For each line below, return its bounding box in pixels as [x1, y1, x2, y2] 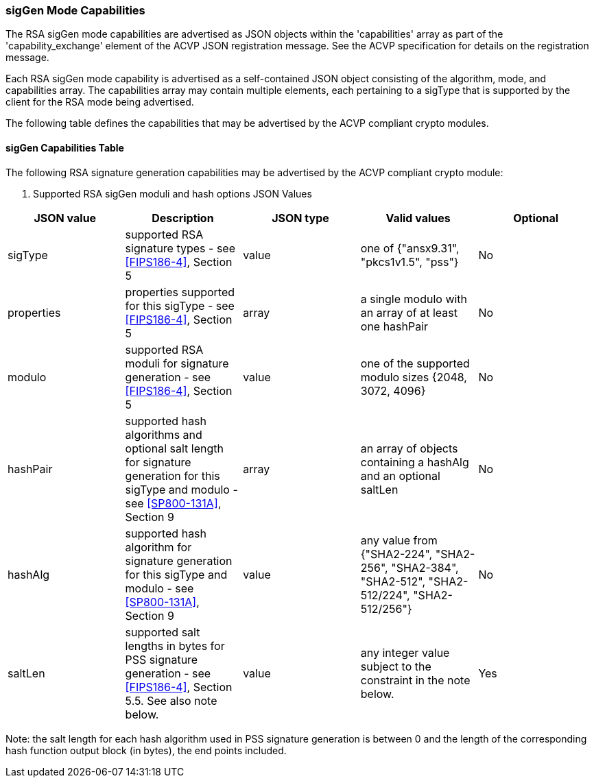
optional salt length [125, 441, 224, 455]
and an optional [360, 468, 440, 483]
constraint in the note [360, 673, 471, 687]
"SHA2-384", [391, 560, 459, 575]
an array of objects [360, 441, 458, 455]
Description [152, 210, 214, 225]
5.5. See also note [125, 693, 217, 708]
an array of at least [360, 305, 458, 320]
